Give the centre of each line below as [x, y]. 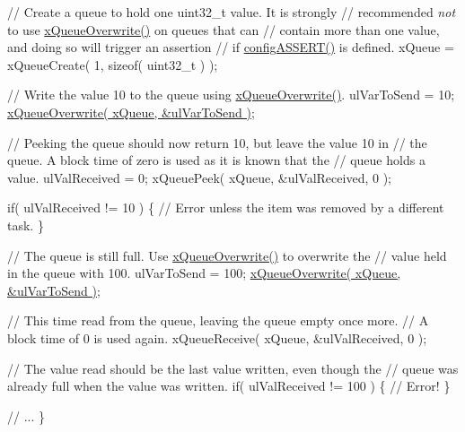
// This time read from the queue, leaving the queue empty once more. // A [218, 320]
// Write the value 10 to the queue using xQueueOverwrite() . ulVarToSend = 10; [231, 95]
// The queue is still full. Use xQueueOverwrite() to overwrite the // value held [227, 255]
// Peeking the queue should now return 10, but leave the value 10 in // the [217, 142]
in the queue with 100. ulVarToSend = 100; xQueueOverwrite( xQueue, [204, 273]
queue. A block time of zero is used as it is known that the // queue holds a [216, 160]
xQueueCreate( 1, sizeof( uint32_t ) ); [113, 64]
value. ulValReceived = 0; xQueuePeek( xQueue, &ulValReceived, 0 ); [199, 177]
